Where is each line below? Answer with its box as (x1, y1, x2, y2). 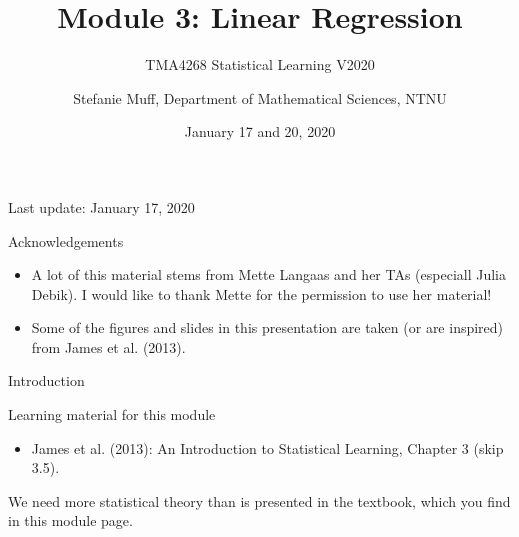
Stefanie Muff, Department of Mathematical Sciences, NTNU (73, 87, 447, 108)
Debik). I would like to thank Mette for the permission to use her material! (31, 283, 492, 304)
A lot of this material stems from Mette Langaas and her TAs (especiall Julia (31, 264, 507, 285)
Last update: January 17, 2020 (8, 196, 195, 217)
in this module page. (8, 510, 133, 531)
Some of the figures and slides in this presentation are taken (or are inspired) (31, 317, 504, 338)
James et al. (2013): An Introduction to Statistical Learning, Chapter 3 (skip (31, 437, 504, 458)
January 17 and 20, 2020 (184, 121, 336, 142)
